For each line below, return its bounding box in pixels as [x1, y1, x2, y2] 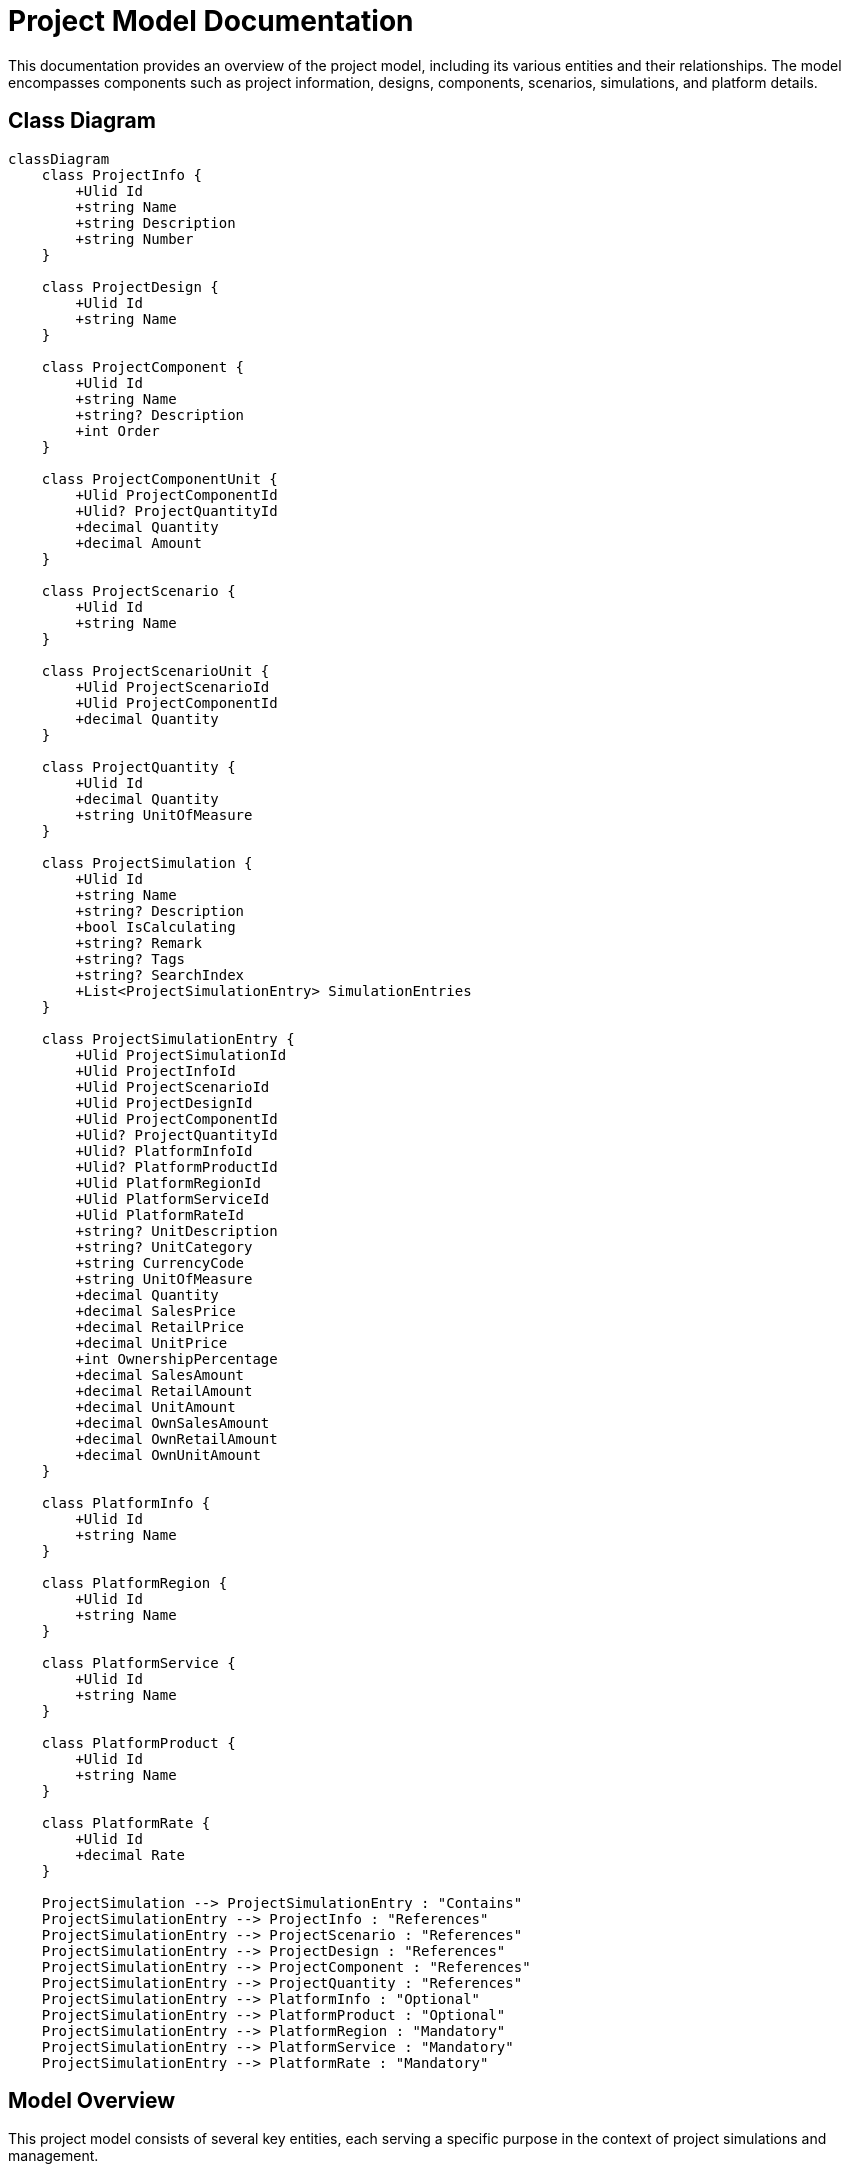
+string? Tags [75, 950, 186, 967]
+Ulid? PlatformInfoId [75, 1142, 253, 1159]
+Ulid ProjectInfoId [75, 1062, 236, 1079]
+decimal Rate [75, 1846, 186, 1863]
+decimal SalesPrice [75, 1302, 236, 1319]
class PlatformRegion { [41, 1574, 228, 1591]
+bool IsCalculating [75, 918, 236, 935]
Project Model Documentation [8, 4, 414, 38]
